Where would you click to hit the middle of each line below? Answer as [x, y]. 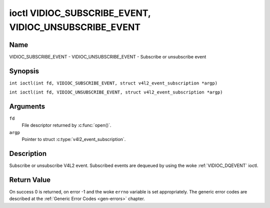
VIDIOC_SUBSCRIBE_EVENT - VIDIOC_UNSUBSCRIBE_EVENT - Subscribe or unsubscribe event [108, 56]
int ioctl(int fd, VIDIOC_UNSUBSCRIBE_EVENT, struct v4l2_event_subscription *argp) [116, 92]
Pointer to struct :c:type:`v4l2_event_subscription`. [74, 139]
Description [28, 154]
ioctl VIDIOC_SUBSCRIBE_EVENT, [80, 13]
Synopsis [24, 71]
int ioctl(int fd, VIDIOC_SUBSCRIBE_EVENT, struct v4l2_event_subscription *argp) [113, 83]
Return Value [30, 180]
